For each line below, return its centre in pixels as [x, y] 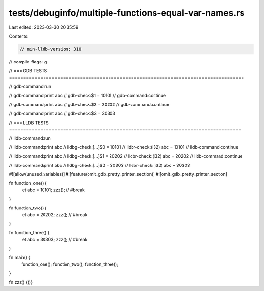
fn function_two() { [28, 208]
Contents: [19, 36]
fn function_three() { [29, 232]
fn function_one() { [28, 183]
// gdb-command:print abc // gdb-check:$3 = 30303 [62, 114]
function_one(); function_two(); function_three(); [70, 264]
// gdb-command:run [30, 87]
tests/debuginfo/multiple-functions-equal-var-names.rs [127, 13]
